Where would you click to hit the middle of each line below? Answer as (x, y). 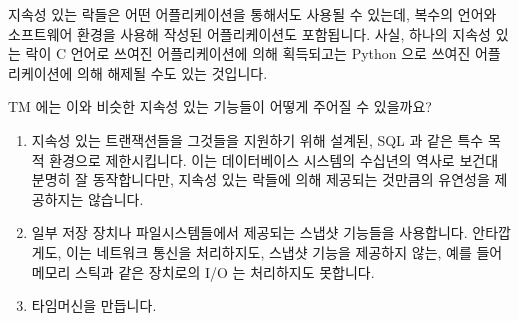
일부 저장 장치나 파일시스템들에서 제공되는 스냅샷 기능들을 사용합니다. (249, 232)
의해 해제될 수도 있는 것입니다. (172, 72)
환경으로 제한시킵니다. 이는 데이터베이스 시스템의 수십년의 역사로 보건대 (274, 159)
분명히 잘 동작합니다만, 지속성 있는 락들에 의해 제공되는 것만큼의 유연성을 (260, 179)
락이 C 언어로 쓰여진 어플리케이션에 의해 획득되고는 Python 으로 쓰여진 (248, 53)
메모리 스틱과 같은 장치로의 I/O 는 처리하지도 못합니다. (203, 271)
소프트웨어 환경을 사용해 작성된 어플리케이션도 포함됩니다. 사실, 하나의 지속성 (249, 33)
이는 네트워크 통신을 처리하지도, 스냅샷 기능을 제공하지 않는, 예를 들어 (284, 251)
